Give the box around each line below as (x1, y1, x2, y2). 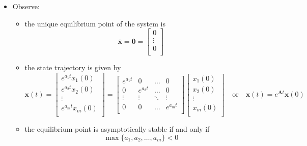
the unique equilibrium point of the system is (24, 18, 165, 28)
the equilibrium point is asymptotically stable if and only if (24, 124, 210, 134)
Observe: (12, 1, 40, 11)
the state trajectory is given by (24, 62, 121, 73)
